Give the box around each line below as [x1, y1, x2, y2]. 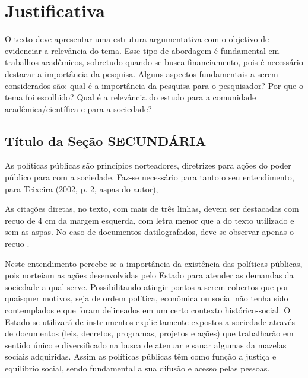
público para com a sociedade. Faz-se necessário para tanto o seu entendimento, [5, 171, 294, 183]
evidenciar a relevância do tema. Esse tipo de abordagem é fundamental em [5, 44, 280, 56]
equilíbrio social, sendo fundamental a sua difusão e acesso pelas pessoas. [5, 361, 270, 374]
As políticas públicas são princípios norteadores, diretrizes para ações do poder [5, 159, 291, 171]
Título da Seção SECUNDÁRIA [5, 131, 207, 150]
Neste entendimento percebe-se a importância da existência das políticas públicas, [5, 257, 303, 269]
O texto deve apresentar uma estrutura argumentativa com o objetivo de [5, 33, 269, 45]
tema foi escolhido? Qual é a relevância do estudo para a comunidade [5, 91, 256, 103]
